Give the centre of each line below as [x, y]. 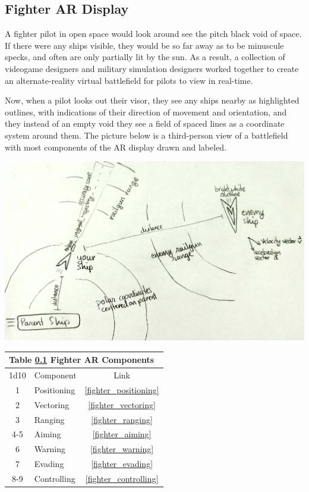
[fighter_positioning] [122, 389]
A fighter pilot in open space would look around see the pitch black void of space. [153, 34]
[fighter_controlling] [122, 478]
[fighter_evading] [122, 464]
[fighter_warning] [122, 449]
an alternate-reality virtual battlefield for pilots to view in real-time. [129, 80]
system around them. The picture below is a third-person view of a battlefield [146, 135]
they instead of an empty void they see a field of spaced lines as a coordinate [145, 123]
